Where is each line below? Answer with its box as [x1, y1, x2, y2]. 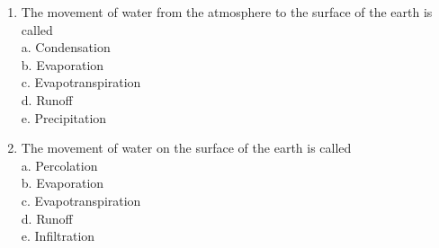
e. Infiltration [21, 226, 95, 245]
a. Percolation [21, 155, 98, 174]
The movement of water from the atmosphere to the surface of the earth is [21, 3, 433, 21]
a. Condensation [21, 38, 111, 57]
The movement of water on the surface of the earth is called [21, 138, 352, 157]
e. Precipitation [21, 108, 107, 127]
